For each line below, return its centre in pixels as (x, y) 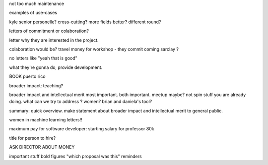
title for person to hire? (33, 138)
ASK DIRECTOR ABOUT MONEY (42, 147)
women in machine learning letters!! (46, 120)
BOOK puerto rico (27, 76)
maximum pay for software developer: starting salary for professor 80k (82, 129)
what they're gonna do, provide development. (56, 67)
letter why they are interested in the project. (54, 40)
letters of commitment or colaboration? (49, 31)
